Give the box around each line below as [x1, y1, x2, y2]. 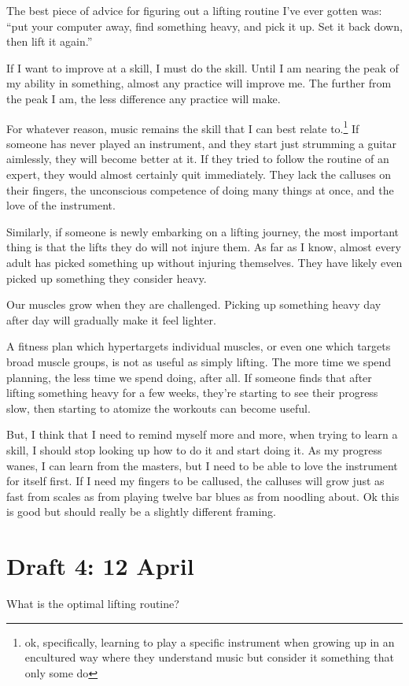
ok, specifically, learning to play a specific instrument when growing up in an [24, 633, 395, 650]
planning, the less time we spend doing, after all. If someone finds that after [6, 369, 372, 385]
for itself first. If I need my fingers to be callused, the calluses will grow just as [6, 473, 385, 489]
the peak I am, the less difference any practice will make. [6, 90, 281, 106]
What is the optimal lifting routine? [6, 595, 179, 611]
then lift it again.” [6, 33, 93, 50]
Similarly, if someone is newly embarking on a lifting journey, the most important [6, 223, 399, 239]
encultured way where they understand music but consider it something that [24, 649, 394, 666]
